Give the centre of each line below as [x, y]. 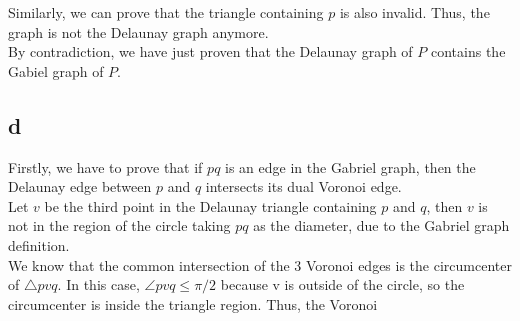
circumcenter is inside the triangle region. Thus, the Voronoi [193, 303]
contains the [468, 51]
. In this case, [98, 284]
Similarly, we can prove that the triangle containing [166, 12]
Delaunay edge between [80, 186]
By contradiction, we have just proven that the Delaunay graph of [210, 51]
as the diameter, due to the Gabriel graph [381, 225]
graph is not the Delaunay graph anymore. [138, 31]
